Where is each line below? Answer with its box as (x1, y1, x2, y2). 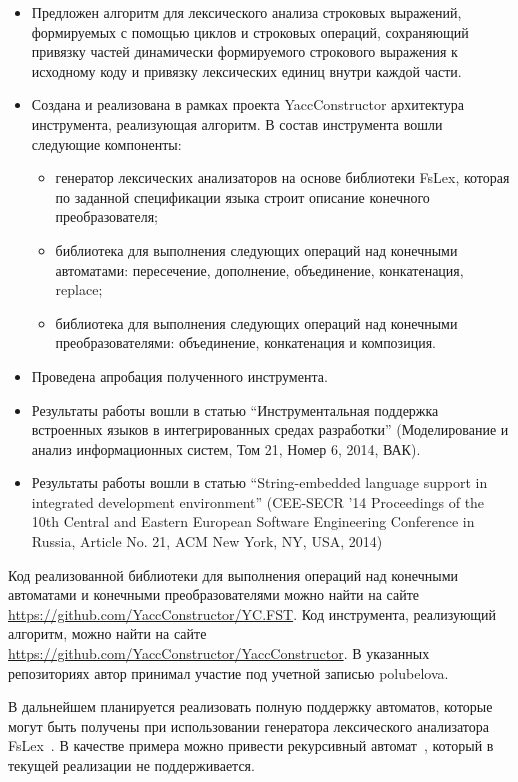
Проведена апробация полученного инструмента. (31, 365, 328, 386)
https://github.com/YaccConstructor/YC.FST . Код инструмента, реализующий (8, 603, 497, 624)
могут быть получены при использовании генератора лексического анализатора (8, 715, 489, 736)
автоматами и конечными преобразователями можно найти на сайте (8, 584, 419, 605)
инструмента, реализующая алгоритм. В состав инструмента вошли (31, 113, 443, 134)
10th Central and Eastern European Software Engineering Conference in (31, 511, 475, 532)
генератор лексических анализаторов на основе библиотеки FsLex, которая (55, 167, 510, 188)
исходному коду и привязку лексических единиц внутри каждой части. (31, 60, 462, 81)
